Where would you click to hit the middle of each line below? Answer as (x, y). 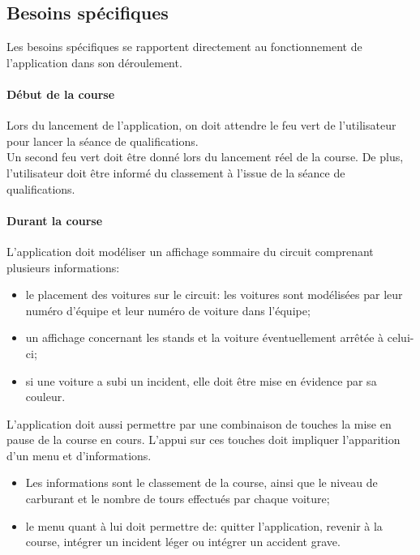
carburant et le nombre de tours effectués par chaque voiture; (178, 499)
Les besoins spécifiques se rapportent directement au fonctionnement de (184, 47)
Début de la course (61, 94)
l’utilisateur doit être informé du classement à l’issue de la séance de (176, 172)
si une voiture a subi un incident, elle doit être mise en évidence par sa (201, 380)
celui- (401, 337)
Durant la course (55, 220)
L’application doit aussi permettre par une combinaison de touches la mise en (199, 423)
